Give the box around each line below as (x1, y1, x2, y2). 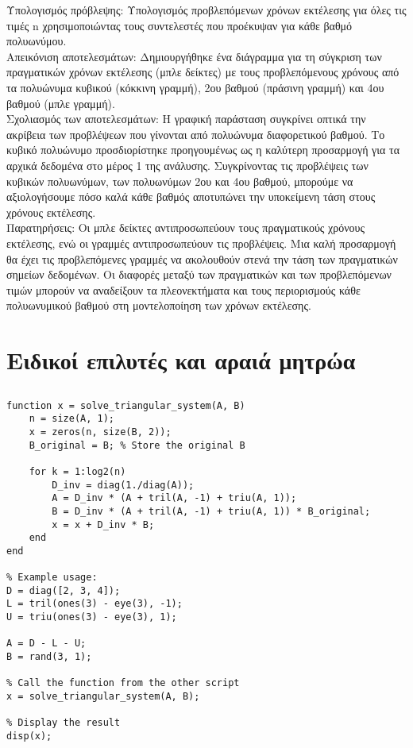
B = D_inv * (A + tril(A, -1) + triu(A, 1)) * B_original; (52, 505, 371, 517)
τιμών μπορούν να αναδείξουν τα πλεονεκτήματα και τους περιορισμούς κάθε (6, 281, 361, 298)
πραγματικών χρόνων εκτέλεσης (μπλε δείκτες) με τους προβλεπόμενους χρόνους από (6, 64, 399, 80)
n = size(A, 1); (29, 413, 115, 425)
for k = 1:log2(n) (29, 465, 126, 477)
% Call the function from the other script (6, 677, 240, 689)
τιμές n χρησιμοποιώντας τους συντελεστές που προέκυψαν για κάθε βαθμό (6, 17, 353, 33)
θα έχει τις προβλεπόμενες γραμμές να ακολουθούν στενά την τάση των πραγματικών (6, 250, 398, 267)
